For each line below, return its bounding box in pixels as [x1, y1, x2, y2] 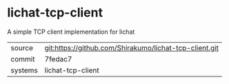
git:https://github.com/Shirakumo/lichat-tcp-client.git [44, 43, 219, 52]
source [10, 43, 33, 52]
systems [10, 65, 38, 75]
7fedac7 [44, 54, 72, 63]
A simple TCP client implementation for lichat [7, 28, 135, 36]
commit [10, 54, 35, 63]
